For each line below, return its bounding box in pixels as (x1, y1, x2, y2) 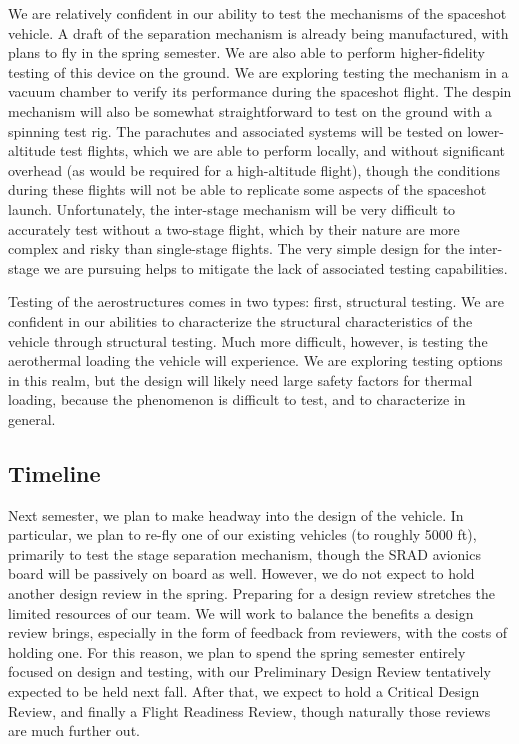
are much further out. (8, 720, 140, 741)
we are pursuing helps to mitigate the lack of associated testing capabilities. (43, 257, 508, 278)
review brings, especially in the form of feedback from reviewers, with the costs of (8, 622, 508, 643)
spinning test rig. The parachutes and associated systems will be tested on (8, 120, 463, 141)
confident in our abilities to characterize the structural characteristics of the (8, 310, 473, 331)
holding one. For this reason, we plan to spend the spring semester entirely (8, 641, 466, 662)
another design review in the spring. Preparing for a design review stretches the (8, 583, 496, 604)
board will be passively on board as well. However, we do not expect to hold (8, 563, 475, 584)
